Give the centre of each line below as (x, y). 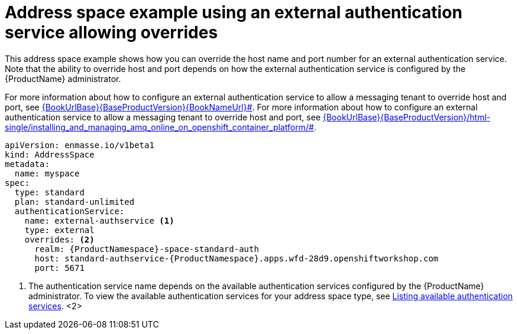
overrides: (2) (59, 239)
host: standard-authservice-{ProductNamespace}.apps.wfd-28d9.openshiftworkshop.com (237, 258)
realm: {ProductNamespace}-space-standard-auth (147, 249)
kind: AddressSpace (50, 154)
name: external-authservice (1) (99, 220)
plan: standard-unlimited (75, 202)
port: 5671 (59, 268)
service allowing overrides (111, 32)
